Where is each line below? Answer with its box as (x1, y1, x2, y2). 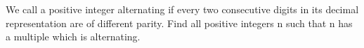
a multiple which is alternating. (6, 29, 141, 44)
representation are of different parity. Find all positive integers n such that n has (6, 15, 353, 30)
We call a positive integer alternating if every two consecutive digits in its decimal (6, 2, 359, 16)
